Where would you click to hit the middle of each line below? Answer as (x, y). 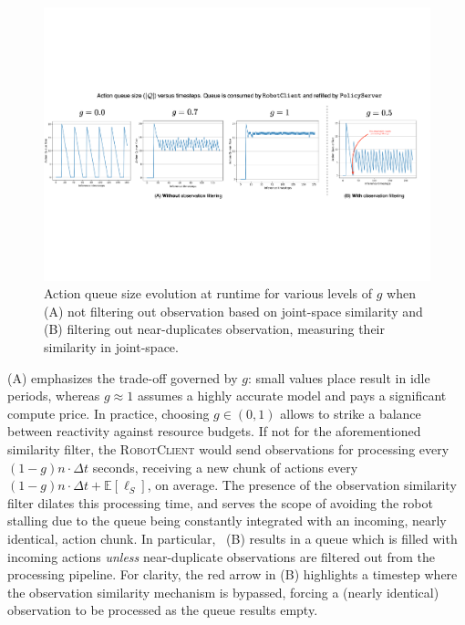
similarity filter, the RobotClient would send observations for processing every (228, 449)
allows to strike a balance (351, 413)
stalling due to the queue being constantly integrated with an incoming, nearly (227, 521)
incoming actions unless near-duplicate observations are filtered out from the (221, 556)
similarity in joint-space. (111, 347)
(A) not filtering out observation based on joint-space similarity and (233, 311)
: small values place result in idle (339, 377)
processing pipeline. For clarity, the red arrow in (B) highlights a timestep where (232, 574)
